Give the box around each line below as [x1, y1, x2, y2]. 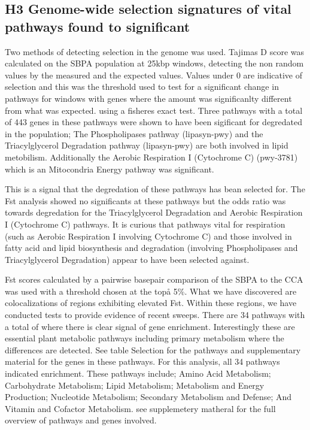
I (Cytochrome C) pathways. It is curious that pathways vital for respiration [5, 217, 285, 230]
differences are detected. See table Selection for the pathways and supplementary [5, 343, 301, 356]
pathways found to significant [5, 17, 190, 35]
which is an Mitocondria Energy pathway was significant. [5, 162, 214, 175]
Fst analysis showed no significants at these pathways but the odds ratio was [5, 194, 286, 207]
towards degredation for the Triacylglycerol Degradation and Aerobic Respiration [5, 206, 303, 219]
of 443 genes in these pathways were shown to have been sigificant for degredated [5, 116, 303, 128]
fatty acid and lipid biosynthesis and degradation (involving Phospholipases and [5, 241, 298, 254]
